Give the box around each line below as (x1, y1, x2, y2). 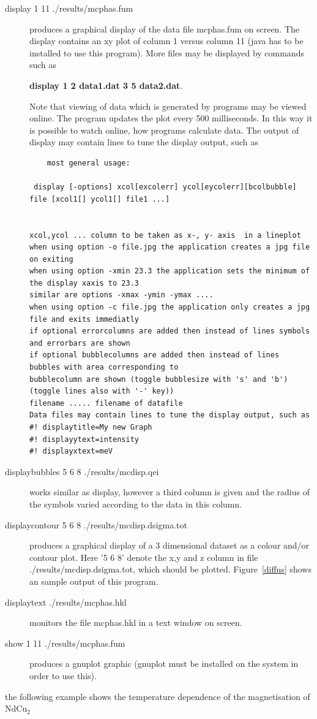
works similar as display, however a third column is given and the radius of (29, 485, 310, 498)
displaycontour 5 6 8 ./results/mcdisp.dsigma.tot (5, 518, 187, 531)
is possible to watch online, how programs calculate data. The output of (29, 123, 299, 136)
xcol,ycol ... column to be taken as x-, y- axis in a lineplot (29, 230, 301, 240)
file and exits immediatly (29, 314, 139, 324)
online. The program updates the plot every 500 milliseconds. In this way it (29, 112, 313, 124)
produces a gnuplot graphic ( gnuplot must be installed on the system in (29, 657, 299, 670)
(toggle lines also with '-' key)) (29, 387, 174, 396)
